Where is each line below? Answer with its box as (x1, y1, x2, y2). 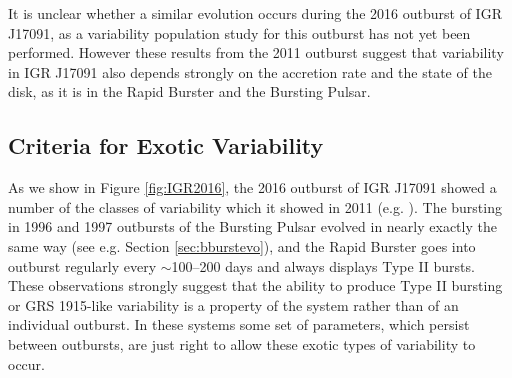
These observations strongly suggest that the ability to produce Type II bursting (8, 275, 503, 296)
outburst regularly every (8, 255, 157, 276)
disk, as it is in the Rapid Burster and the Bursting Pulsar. (8, 81, 371, 102)
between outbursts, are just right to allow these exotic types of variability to (8, 333, 476, 354)
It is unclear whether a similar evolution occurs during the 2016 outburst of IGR (8, 3, 502, 23)
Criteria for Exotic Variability (8, 130, 324, 161)
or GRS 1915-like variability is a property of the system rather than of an (8, 294, 459, 315)
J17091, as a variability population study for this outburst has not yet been (8, 22, 471, 43)
